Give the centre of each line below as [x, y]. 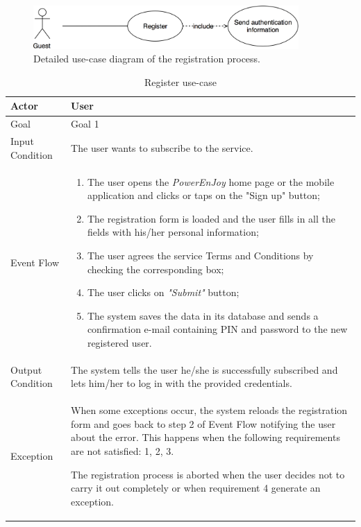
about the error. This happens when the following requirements [205, 437]
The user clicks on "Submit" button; [163, 292]
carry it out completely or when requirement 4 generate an [196, 488]
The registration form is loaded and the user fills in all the [211, 218]
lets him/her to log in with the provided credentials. [182, 383]
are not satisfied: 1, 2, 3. [123, 450]
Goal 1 [85, 124]
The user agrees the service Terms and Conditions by [200, 255]
